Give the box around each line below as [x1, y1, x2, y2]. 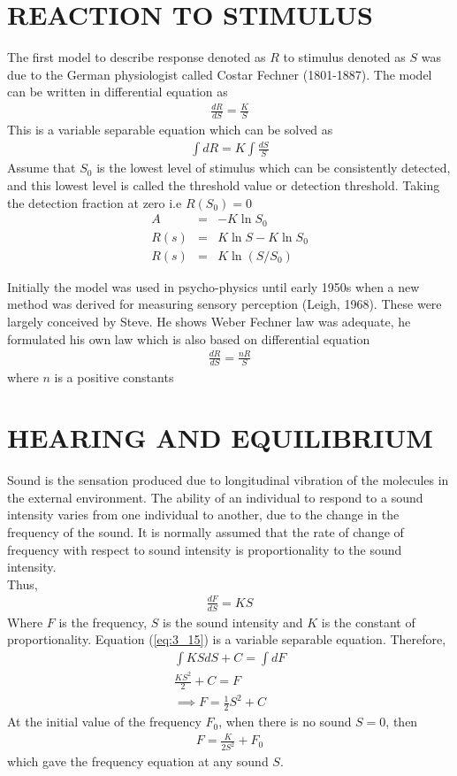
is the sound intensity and [163, 612, 303, 631]
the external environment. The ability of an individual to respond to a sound [7, 488, 423, 506]
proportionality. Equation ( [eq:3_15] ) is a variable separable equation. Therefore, [7, 630, 446, 649]
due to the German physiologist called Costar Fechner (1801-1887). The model [7, 65, 432, 83]
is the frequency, [58, 612, 148, 631]
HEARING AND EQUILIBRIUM [7, 419, 433, 456]
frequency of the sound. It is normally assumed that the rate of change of [7, 523, 404, 541]
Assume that [7, 158, 76, 177]
